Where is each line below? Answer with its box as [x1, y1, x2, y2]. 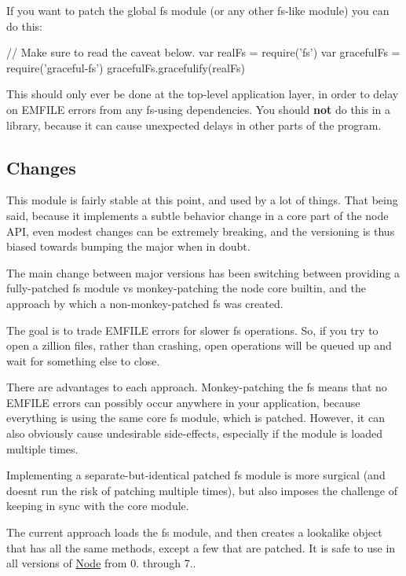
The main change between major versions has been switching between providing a [6, 264, 400, 281]
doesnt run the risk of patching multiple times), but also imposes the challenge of [6, 482, 397, 498]
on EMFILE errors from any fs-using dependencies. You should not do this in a [6, 101, 391, 117]
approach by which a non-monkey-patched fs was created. [6, 295, 283, 311]
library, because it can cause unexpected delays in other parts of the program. [6, 116, 382, 133]
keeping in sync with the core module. [6, 497, 189, 514]
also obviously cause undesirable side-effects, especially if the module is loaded [6, 425, 382, 442]
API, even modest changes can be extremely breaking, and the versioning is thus [6, 222, 395, 239]
